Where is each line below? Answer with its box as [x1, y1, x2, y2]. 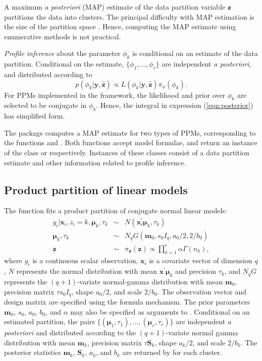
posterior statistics [4, 347, 61, 357]
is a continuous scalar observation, [32, 255, 138, 266]
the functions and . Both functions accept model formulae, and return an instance [4, 137, 257, 148]
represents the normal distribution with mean [16, 266, 157, 276]
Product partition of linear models [4, 182, 188, 197]
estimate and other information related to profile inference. [4, 157, 186, 167]
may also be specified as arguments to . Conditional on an [70, 306, 250, 317]
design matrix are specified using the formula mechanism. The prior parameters [4, 296, 250, 307]
